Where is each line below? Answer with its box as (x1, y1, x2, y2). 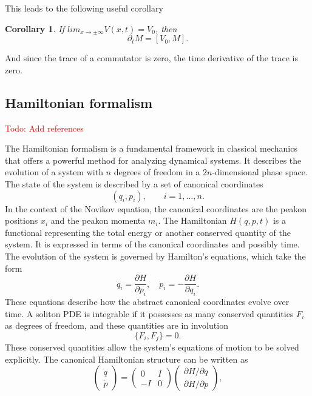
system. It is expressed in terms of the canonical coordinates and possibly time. (5, 238, 300, 250)
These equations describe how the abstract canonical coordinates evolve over (5, 295, 290, 307)
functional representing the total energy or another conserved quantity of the (5, 226, 291, 238)
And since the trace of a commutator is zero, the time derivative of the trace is (5, 52, 298, 64)
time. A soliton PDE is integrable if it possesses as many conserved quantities (5, 307, 294, 320)
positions (5, 214, 38, 227)
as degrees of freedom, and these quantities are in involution (5, 319, 228, 332)
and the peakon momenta (50, 214, 146, 227)
